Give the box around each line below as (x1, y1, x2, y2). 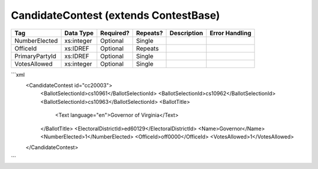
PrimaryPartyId (14, 52, 57, 60)
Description (169, 29, 203, 37)
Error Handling (209, 29, 251, 37)
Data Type (64, 29, 94, 37)
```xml (11, 71, 25, 78)
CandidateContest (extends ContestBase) (11, 9, 220, 22)
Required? (100, 29, 130, 37)
